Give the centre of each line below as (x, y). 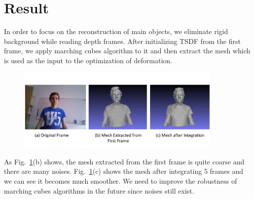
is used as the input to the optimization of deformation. (88, 60)
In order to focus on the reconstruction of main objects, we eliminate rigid (116, 31)
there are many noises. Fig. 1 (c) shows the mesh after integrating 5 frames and (124, 171)
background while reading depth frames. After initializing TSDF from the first (122, 41)
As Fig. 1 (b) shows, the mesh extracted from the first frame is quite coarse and (124, 161)
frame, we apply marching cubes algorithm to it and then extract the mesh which (127, 51)
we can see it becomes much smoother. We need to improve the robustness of (121, 181)
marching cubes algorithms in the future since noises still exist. (99, 190)
